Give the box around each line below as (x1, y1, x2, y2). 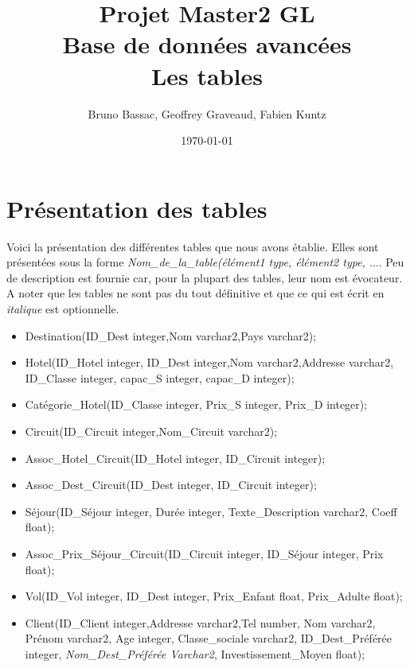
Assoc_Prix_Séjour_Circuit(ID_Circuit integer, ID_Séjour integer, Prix (25, 545, 384, 561)
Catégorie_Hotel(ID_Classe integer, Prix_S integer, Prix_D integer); (25, 396, 368, 413)
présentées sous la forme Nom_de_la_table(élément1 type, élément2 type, (6, 254, 365, 270)
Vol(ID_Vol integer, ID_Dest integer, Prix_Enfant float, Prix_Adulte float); (25, 588, 403, 604)
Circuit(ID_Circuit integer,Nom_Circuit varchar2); (25, 422, 278, 439)
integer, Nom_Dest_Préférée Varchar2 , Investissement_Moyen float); (25, 645, 365, 662)
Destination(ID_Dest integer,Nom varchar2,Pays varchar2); (25, 327, 316, 344)
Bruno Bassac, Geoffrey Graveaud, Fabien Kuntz (88, 105, 326, 122)
